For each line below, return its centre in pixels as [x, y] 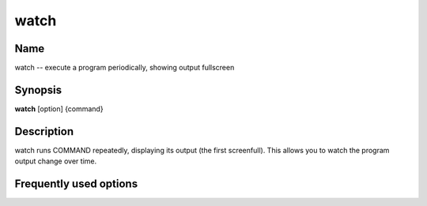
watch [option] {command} [59, 109]
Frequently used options [76, 184]
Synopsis [38, 90]
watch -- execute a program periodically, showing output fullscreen [125, 68]
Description [44, 131]
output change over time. [56, 161]
